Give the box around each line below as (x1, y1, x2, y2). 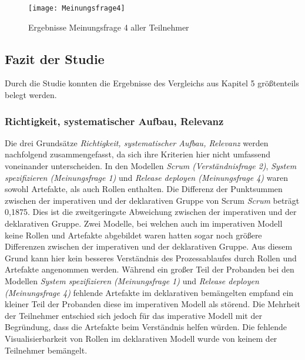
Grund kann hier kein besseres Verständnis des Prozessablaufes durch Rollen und (5, 251, 297, 264)
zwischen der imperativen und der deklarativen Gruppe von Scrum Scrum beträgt (5, 194, 300, 206)
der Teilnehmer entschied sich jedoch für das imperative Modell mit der (5, 309, 262, 321)
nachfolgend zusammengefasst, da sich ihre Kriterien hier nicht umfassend (5, 148, 271, 160)
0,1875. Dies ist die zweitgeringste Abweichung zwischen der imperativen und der (5, 206, 297, 218)
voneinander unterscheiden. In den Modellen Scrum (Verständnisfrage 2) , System (5, 160, 297, 172)
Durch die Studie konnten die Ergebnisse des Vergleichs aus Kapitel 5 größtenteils (5, 77, 299, 89)
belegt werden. (5, 89, 57, 101)
